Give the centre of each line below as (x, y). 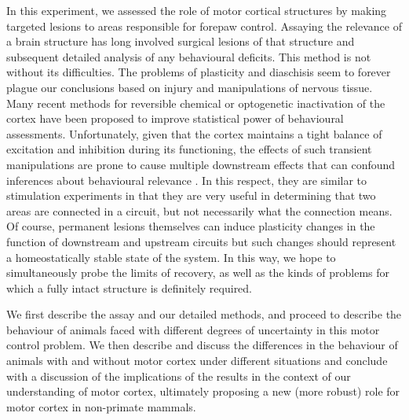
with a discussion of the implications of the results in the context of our (179, 376)
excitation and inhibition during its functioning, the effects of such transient (189, 149)
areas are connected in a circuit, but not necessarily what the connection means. (199, 210)
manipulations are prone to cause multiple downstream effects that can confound (201, 164)
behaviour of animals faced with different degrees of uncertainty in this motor (193, 329)
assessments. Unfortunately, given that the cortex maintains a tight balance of (194, 133)
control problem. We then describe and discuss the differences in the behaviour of (202, 345)
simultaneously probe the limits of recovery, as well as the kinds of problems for (198, 273)
